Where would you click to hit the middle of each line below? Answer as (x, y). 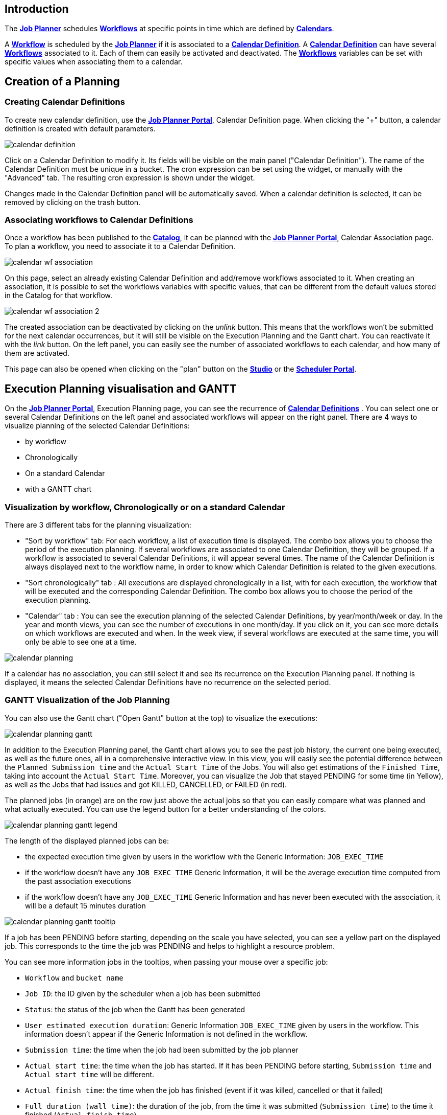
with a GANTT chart (58, 489)
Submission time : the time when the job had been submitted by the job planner (162, 1050)
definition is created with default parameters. (80, 128)
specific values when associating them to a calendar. (94, 62)
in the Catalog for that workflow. (59, 295)
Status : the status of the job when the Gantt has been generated (135, 1009)
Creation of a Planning (62, 81)
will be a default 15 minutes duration (85, 905)
